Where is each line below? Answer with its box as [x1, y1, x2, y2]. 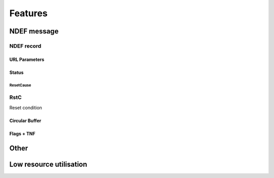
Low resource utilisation [9, 160, 87, 168]
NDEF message [9, 27, 59, 35]
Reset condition [9, 104, 43, 111]
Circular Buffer [9, 117, 42, 124]
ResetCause [9, 83, 31, 88]
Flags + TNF [9, 130, 36, 136]
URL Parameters [9, 56, 45, 62]
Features [9, 8, 48, 19]
